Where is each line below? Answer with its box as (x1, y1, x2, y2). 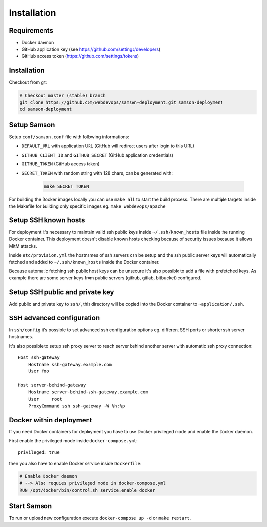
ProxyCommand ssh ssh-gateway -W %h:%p (28, 403, 125, 409)
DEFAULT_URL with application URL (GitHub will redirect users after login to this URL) (21, 143, 195, 149)
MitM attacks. (9, 243, 37, 249)
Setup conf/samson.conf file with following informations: (9, 134, 130, 140)
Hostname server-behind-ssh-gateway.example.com (28, 389, 148, 395)
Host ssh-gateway (18, 355, 60, 360)
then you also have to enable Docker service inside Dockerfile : (9, 460, 142, 466)
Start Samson (9, 502, 52, 510)
